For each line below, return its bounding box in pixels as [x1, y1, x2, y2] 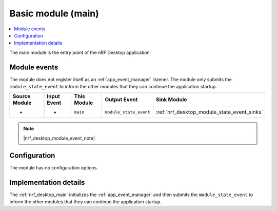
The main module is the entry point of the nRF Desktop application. [9, 49, 151, 55]
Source [12, 93, 31, 100]
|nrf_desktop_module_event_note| [23, 135, 95, 141]
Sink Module [155, 96, 187, 103]
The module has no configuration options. [9, 164, 98, 170]
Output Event [105, 96, 138, 103]
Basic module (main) [9, 8, 100, 19]
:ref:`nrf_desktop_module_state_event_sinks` [155, 108, 264, 116]
